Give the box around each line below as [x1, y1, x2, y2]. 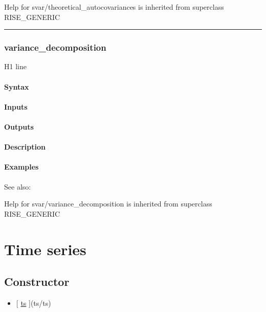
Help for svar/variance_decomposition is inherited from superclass [4, 198, 212, 209]
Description [4, 141, 46, 152]
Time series [4, 238, 86, 259]
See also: [4, 181, 31, 192]
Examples [4, 161, 39, 172]
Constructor [4, 274, 70, 289]
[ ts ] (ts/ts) [16, 297, 51, 308]
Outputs [4, 121, 34, 132]
